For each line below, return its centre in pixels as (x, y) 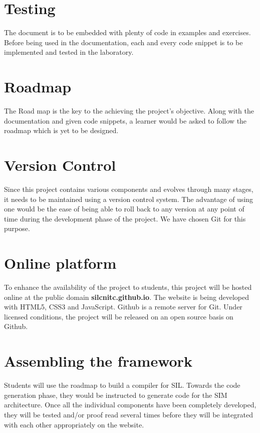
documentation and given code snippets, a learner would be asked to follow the (125, 120)
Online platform (60, 263)
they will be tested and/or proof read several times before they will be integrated (129, 414)
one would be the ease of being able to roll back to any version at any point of (124, 209)
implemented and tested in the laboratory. (69, 52)
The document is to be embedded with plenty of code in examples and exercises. (127, 32)
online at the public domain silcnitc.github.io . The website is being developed (126, 297)
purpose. (17, 228)
